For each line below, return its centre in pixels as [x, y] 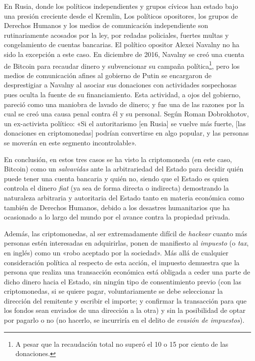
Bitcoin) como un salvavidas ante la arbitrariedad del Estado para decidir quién [124, 169]
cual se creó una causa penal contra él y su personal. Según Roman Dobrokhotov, [127, 114]
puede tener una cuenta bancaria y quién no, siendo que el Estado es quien [116, 178]
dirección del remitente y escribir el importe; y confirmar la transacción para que [125, 300]
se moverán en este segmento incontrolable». [70, 142]
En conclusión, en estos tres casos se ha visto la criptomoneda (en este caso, [118, 159]
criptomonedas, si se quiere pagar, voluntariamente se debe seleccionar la [114, 291]
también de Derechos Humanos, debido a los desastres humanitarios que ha [117, 207]
